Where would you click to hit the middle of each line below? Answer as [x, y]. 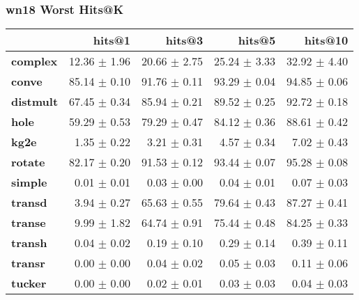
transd [29, 203]
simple [29, 182]
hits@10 [326, 40]
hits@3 [184, 40]
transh [29, 243]
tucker [29, 283]
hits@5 [257, 40]
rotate [28, 162]
